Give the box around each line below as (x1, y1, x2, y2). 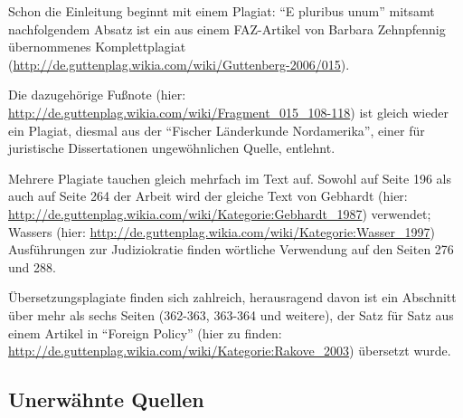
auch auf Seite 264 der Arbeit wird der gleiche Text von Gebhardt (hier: (8, 186, 408, 205)
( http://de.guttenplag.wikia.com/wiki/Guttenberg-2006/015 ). (8, 54, 350, 73)
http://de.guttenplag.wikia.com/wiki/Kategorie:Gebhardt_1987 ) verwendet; (8, 204, 431, 223)
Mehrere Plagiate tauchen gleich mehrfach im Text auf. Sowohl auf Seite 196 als (8, 168, 451, 187)
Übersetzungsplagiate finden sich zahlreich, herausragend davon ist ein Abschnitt (8, 288, 457, 307)
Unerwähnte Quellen (8, 385, 204, 413)
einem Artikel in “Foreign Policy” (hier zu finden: (8, 323, 282, 342)
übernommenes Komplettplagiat (8, 37, 186, 56)
